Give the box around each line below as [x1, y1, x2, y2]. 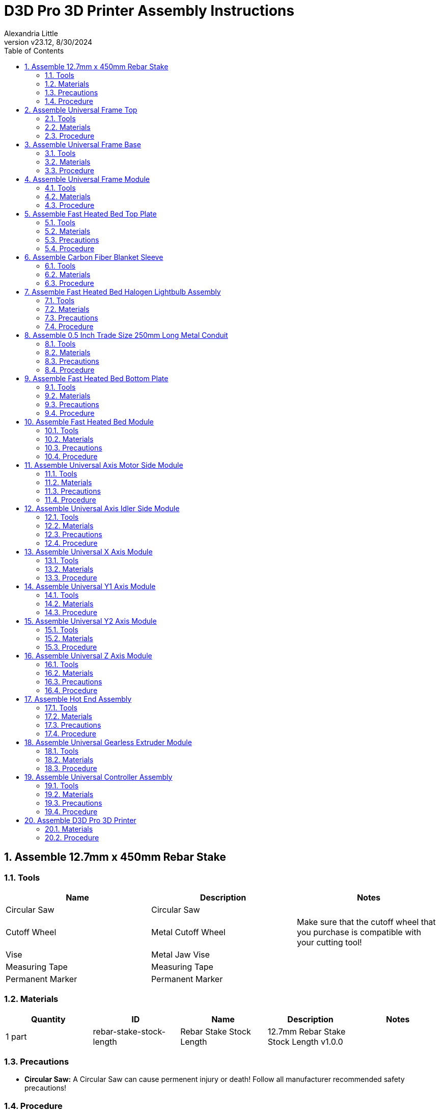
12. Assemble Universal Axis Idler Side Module [24, 504, 180, 513]
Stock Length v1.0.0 [267, 1036, 343, 1047]
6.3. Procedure [45, 278, 94, 287]
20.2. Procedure [45, 833, 99, 842]
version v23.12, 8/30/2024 [4, 37, 93, 46]
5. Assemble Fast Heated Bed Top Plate [24, 209, 157, 218]
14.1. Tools [45, 590, 79, 599]
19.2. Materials [45, 789, 94, 799]
